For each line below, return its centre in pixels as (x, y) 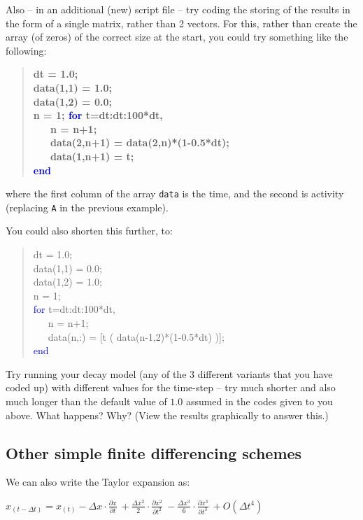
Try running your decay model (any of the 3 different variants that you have (169, 373)
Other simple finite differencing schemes (154, 452)
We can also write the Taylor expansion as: (98, 482)
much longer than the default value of (86, 401)
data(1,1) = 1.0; (73, 87)
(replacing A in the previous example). (87, 207)
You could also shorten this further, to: (89, 231)
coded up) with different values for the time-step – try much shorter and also (171, 387)
